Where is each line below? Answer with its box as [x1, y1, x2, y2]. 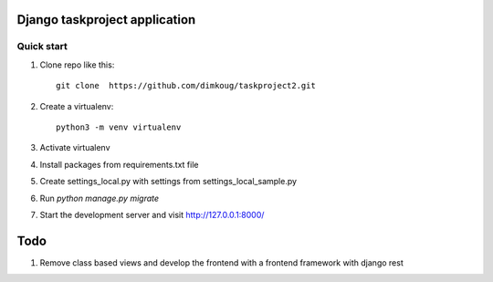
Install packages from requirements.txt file [39, 159, 199, 170]
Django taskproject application [16, 12, 196, 27]
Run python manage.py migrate [39, 193, 160, 204]
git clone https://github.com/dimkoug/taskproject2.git [56, 80, 317, 91]
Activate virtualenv [39, 142, 110, 153]
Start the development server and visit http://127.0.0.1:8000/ [39, 209, 265, 220]
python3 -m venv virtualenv [56, 121, 182, 132]
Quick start [16, 40, 68, 53]
